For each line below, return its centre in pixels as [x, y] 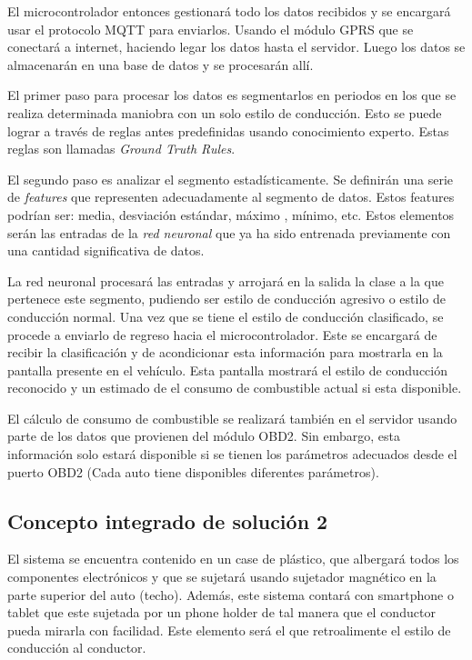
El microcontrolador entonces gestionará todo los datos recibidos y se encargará [229, 11]
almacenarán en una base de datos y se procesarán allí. [161, 64]
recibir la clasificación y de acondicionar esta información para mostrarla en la [225, 352]
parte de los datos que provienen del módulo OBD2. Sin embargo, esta [204, 436]
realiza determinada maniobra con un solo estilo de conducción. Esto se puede [225, 112]
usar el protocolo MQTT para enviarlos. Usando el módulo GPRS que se [211, 29]
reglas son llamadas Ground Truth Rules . [121, 149]
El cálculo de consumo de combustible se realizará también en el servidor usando [232, 418]
